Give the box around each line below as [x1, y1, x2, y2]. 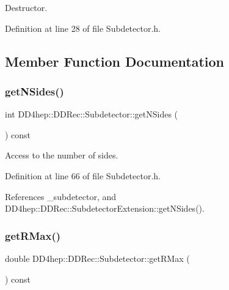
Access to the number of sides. [5, 149, 118, 162]
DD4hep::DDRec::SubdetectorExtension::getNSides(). [5, 202, 205, 215]
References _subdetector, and [5, 190, 117, 203]
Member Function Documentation [5, 51, 225, 70]
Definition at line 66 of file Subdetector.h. [5, 169, 161, 182]
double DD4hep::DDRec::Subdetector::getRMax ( [5, 251, 190, 264]
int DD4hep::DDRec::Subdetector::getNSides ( [5, 108, 178, 121]
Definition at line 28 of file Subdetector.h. [5, 21, 161, 34]
